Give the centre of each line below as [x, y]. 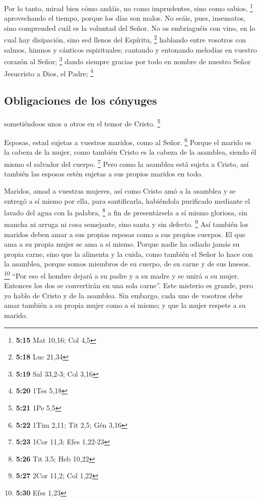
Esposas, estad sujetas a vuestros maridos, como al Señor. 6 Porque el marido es [128, 141]
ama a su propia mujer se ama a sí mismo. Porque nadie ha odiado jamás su [122, 244]
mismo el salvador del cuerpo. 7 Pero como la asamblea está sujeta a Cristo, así [126, 163]
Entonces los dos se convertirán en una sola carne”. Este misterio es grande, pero [128, 285]
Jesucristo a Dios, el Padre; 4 [49, 72]
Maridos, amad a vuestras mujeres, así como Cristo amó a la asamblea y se [120, 190]
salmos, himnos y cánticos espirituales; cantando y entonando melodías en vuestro [130, 49]
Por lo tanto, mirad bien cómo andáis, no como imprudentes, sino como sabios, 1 [128, 7]
